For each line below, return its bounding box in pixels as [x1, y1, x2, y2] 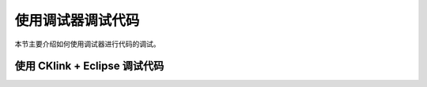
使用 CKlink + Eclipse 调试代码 [14, 60, 164, 73]
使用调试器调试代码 [14, 12, 140, 29]
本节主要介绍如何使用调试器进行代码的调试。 [14, 39, 161, 49]
